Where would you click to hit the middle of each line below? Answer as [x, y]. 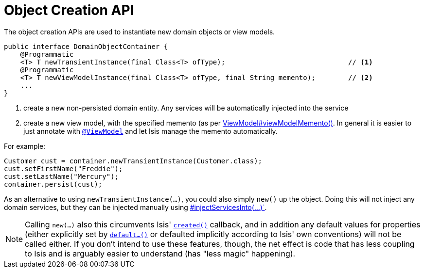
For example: [25, 146]
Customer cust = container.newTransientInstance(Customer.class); [133, 161]
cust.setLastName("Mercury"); [62, 176]
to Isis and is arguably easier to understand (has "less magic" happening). [160, 253]
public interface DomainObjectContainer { [86, 46]
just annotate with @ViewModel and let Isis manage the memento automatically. [150, 131]
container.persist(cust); [53, 184]
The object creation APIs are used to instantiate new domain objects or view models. [140, 32]
